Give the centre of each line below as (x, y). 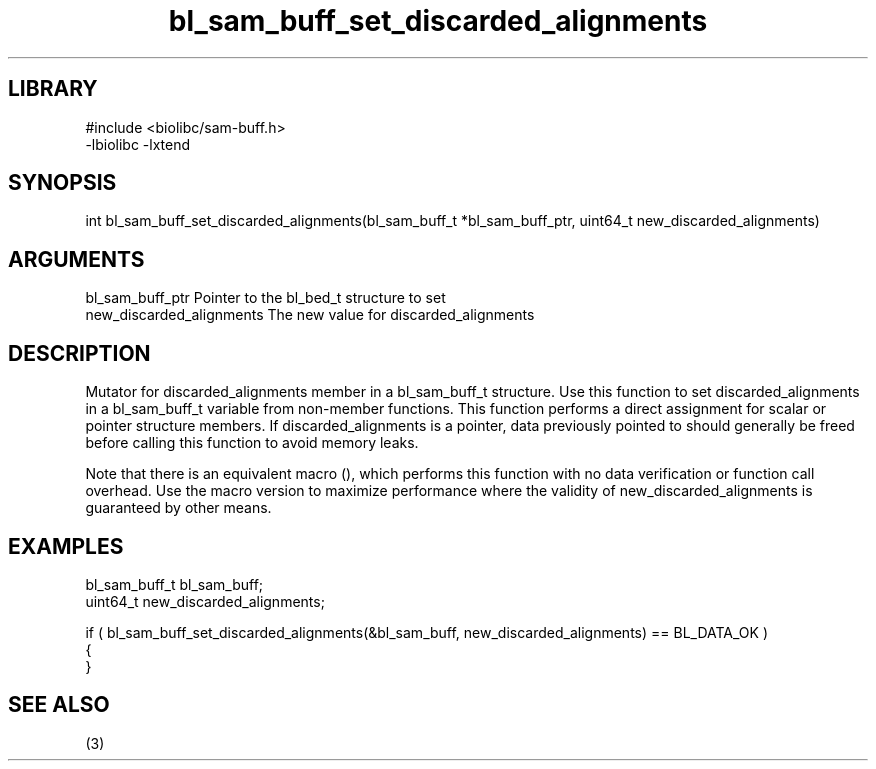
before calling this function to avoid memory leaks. (252, 443)
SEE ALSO (59, 705)
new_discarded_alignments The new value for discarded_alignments (310, 315)
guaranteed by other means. (178, 508)
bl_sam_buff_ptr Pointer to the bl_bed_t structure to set (265, 298)
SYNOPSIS (62, 183)
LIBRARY (53, 89)
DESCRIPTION (79, 353)
